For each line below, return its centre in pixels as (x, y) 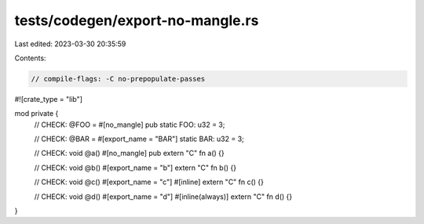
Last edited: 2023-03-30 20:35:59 (70, 44)
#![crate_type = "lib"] (48, 99)
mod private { (37, 114)
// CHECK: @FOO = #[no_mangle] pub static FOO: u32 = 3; (130, 125)
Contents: (30, 58)
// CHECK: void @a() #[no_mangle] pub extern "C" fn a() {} (129, 154)
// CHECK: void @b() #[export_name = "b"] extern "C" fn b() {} (135, 168)
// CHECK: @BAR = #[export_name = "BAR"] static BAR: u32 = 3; (139, 139)
